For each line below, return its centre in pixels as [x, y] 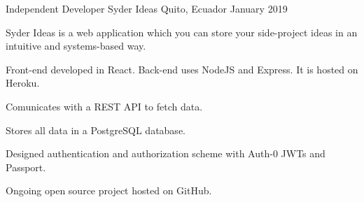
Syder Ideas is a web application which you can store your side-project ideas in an [182, 32]
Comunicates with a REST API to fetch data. [104, 106]
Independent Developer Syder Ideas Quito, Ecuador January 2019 [147, 8]
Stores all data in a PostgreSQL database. [96, 130]
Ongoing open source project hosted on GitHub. [109, 190]
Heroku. [23, 83]
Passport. [26, 167]
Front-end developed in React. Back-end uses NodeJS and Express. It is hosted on [182, 69]
